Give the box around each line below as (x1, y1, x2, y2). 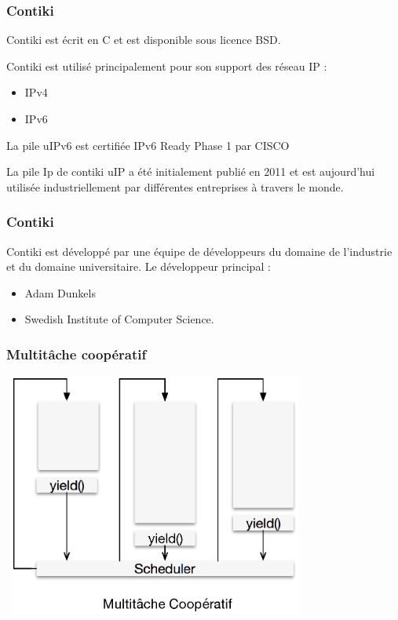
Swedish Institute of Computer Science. (24, 311, 214, 327)
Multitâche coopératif (6, 344, 147, 363)
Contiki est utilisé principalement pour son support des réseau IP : (6, 57, 327, 74)
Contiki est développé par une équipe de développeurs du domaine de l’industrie (6, 243, 393, 259)
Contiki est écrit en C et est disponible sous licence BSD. (6, 31, 281, 48)
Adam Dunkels (24, 284, 96, 301)
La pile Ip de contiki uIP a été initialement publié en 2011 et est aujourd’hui (6, 163, 375, 180)
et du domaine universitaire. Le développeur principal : (6, 258, 271, 275)
